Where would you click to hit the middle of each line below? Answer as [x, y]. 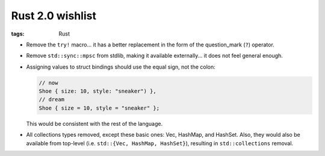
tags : [18, 34]
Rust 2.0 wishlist [54, 16]
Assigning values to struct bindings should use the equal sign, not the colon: [121, 67]
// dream [52, 100]
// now [48, 83]
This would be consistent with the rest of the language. [94, 123]
